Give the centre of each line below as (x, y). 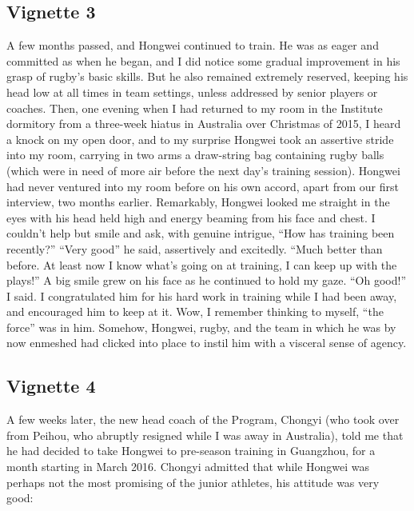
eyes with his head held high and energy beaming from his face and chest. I (191, 217)
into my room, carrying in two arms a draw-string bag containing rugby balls (195, 155)
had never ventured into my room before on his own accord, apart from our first (203, 186)
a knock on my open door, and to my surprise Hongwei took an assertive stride (200, 139)
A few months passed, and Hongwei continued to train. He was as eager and (193, 45)
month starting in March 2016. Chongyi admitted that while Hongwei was (188, 467)
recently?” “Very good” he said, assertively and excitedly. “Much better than (195, 248)
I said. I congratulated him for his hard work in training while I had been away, (202, 295)
